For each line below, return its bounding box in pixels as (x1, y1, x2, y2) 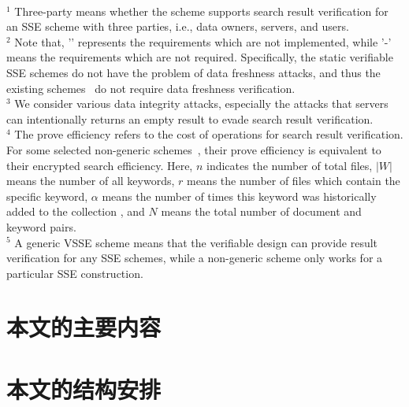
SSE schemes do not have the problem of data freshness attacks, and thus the (6, 64, 381, 80)
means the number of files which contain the (186, 172, 400, 189)
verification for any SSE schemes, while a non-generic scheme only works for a (6, 250, 383, 266)
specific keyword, (6, 187, 88, 204)
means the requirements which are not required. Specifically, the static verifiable (6, 49, 393, 65)
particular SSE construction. (6, 265, 143, 281)
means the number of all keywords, (6, 172, 175, 189)
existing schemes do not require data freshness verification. (6, 80, 296, 96)
